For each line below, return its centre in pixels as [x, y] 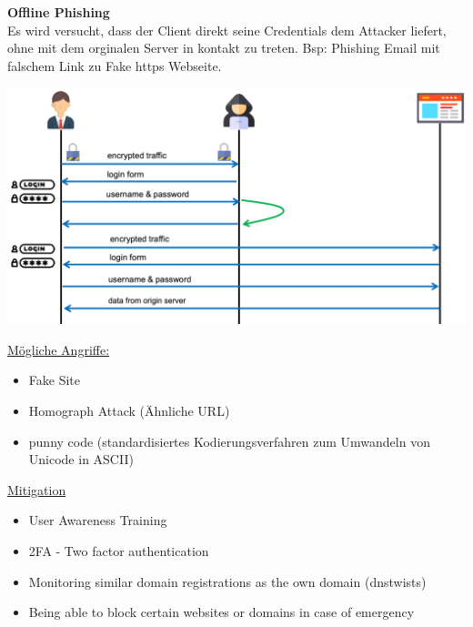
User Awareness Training [98, 520]
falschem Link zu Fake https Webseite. [115, 65]
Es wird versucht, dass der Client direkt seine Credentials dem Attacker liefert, [227, 30]
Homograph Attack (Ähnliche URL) [129, 411]
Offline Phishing [59, 12]
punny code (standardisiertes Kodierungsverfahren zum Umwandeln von [229, 441]
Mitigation [37, 489]
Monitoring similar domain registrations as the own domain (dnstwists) [227, 581]
